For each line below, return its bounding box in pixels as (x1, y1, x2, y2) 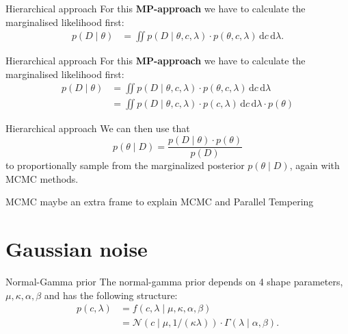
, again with (289, 158, 340, 172)
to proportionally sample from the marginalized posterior (5, 158, 245, 172)
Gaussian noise (5, 235, 148, 263)
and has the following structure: (44, 287, 178, 302)
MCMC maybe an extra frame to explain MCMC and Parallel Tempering (5, 194, 314, 209)
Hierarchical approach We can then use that (5, 121, 190, 136)
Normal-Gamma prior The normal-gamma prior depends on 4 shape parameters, (5, 274, 343, 289)
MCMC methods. (5, 171, 79, 185)
